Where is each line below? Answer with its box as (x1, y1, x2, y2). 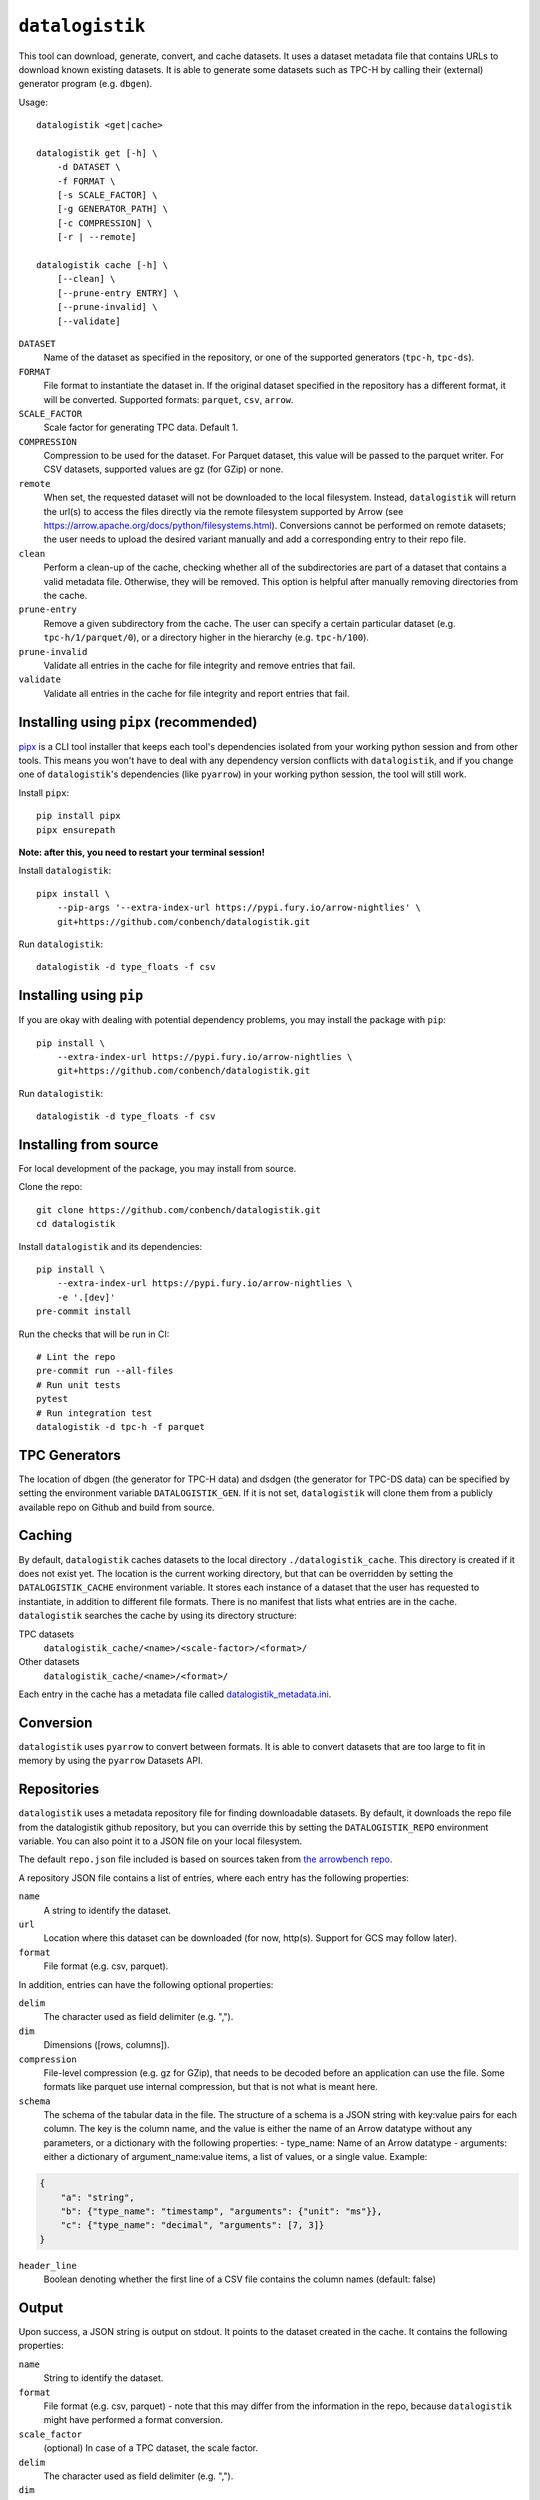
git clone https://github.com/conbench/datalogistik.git (36, 1204, 322, 1215)
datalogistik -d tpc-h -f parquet (36, 1421, 205, 1432)
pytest (36, 1393, 69, 1405)
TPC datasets (18, 1628, 75, 1640)
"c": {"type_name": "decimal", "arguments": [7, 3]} (60, 2220, 325, 2231)
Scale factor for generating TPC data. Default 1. (43, 421, 239, 434)
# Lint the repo (36, 1351, 116, 1362)
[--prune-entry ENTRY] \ (56, 287, 179, 299)
